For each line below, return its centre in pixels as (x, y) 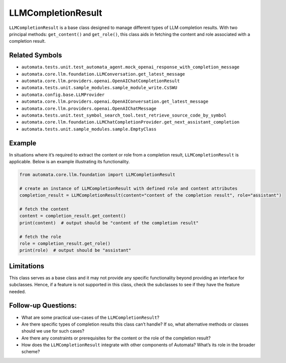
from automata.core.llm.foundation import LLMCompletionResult (97, 175)
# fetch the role (40, 237)
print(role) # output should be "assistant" (75, 250)
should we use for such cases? (53, 331)
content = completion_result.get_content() (73, 216)
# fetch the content (44, 209)
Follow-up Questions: (43, 306)
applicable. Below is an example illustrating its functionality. (69, 162)
